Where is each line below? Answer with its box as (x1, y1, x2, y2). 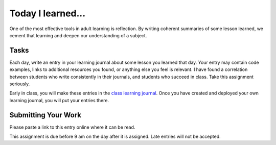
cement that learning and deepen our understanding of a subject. (9, 32, 147, 38)
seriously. (9, 81, 30, 87)
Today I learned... (9, 8, 86, 19)
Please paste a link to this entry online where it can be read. (9, 124, 135, 130)
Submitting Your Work (9, 110, 82, 119)
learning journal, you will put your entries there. (9, 97, 109, 103)
